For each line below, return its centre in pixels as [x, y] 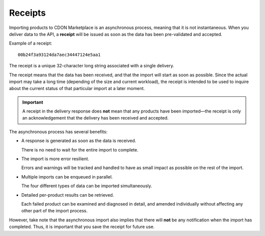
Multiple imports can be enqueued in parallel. [67, 177]
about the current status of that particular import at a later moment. [77, 88]
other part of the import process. [54, 211]
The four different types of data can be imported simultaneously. [87, 186]
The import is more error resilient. [55, 159]
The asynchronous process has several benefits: [58, 132]
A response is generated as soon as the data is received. [79, 141]
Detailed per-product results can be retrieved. [68, 195]
